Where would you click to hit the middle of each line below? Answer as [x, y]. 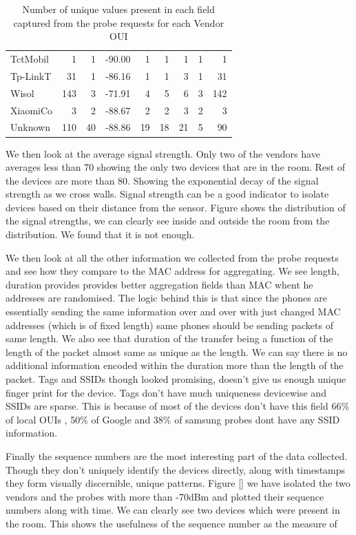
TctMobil [30, 59]
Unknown [30, 127]
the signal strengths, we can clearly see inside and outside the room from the [168, 221]
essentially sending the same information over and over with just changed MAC [173, 312]
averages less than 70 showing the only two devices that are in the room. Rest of [176, 167]
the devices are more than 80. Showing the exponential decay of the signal [162, 180]
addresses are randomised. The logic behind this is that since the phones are [167, 298]
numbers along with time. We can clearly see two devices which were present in [173, 510]
